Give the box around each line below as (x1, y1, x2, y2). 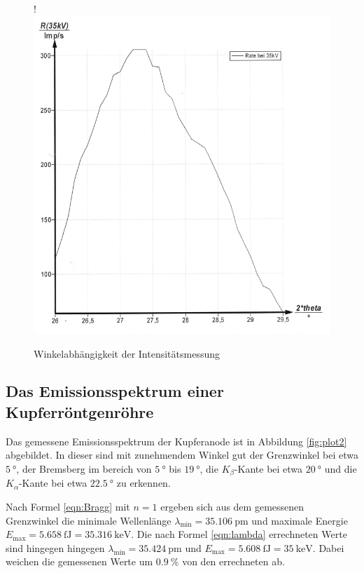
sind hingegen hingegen (6, 540, 105, 555)
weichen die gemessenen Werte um (6, 554, 153, 569)
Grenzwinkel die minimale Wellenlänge (6, 513, 171, 527)
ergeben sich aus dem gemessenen (160, 499, 304, 513)
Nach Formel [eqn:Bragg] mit (6, 499, 130, 513)
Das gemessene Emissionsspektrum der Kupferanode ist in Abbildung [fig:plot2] (6, 433, 347, 448)
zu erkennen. (116, 476, 171, 490)
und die (324, 461, 357, 476)
